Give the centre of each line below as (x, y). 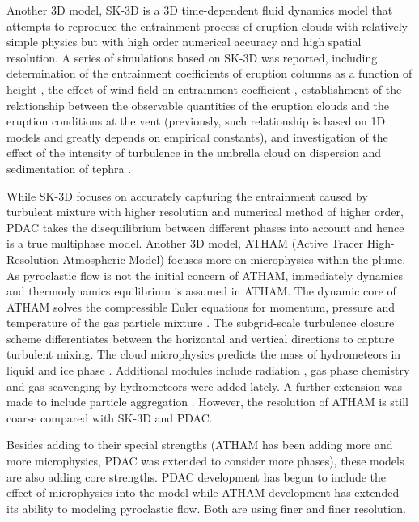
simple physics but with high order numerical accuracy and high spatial (184, 42)
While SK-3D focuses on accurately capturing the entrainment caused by (187, 195)
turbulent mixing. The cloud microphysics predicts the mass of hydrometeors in (204, 354)
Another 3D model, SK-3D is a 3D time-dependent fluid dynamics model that (200, 10)
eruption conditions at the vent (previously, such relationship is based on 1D (196, 121)
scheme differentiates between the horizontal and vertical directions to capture (201, 338)
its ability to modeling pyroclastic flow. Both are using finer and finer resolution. (206, 508)
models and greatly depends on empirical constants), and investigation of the (197, 136)
